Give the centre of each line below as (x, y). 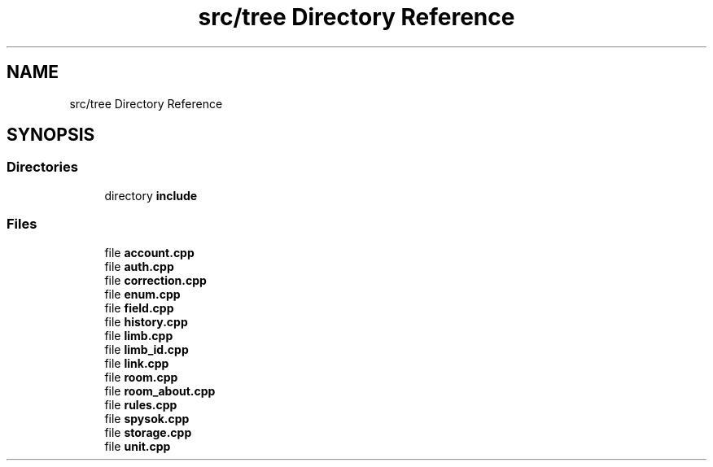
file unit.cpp (138, 446)
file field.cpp (139, 308)
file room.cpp (141, 377)
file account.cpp (149, 252)
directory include (151, 195)
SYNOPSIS (51, 135)
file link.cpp (137, 363)
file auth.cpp (139, 266)
